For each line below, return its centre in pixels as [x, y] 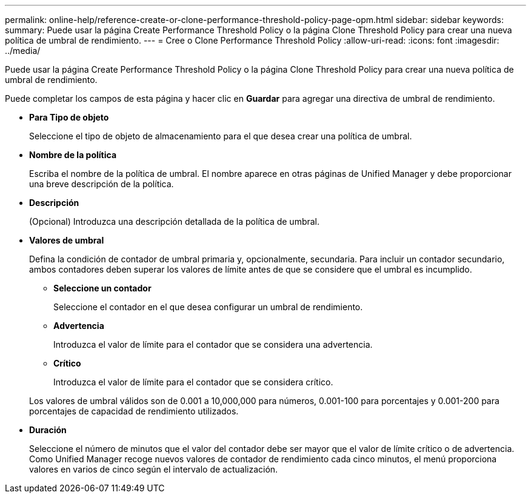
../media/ [23, 51]
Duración [48, 430]
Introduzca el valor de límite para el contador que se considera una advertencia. [213, 344]
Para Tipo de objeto [69, 117]
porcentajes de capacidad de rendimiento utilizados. [134, 411]
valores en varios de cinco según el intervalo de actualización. [154, 469]
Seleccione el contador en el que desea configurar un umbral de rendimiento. [208, 307]
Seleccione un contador [102, 288]
